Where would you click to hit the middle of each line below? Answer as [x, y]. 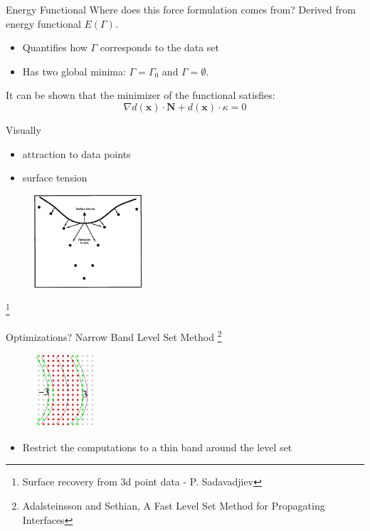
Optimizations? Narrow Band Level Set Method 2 [114, 335]
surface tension [55, 178]
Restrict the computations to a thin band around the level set [157, 447]
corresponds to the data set [159, 47]
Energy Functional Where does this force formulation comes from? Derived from [181, 9]
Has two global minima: [74, 71]
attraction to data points [76, 153]
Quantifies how [55, 47]
